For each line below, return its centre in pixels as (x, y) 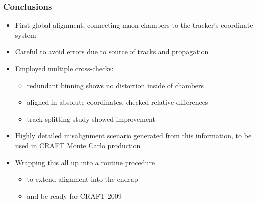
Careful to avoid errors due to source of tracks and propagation (112, 52)
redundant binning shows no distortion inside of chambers (116, 85)
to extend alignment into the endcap (83, 179)
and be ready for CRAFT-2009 (74, 195)
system (26, 35)
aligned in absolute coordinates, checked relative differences (118, 102)
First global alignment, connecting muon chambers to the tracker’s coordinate (134, 25)
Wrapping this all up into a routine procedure (85, 162)
